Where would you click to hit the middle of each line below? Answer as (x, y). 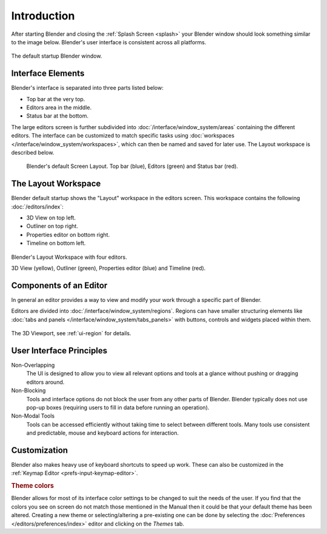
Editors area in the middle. (59, 108)
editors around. (45, 382)
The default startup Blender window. (57, 56)
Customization (40, 450)
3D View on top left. (51, 218)
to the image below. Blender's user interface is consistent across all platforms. (109, 42)
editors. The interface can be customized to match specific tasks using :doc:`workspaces (123, 136)
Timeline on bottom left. (56, 243)
